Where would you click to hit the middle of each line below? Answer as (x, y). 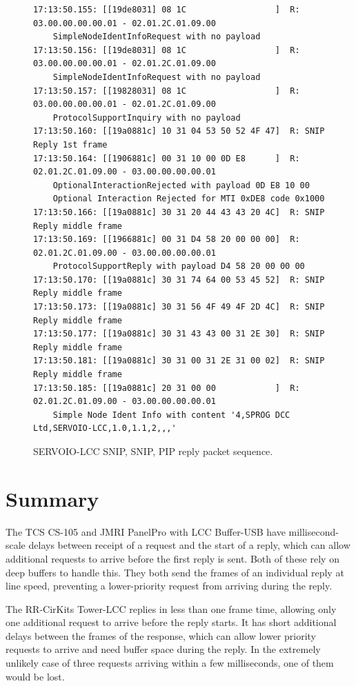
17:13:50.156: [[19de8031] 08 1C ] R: (167, 50)
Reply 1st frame (70, 144)
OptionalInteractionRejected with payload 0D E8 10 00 (181, 185)
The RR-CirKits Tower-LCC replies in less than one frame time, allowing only (171, 608)
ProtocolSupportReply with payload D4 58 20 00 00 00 (179, 266)
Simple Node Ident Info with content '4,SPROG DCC (171, 415)
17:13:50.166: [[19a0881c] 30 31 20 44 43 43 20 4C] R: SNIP (179, 212)
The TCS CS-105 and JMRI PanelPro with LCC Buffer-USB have (146, 531)
